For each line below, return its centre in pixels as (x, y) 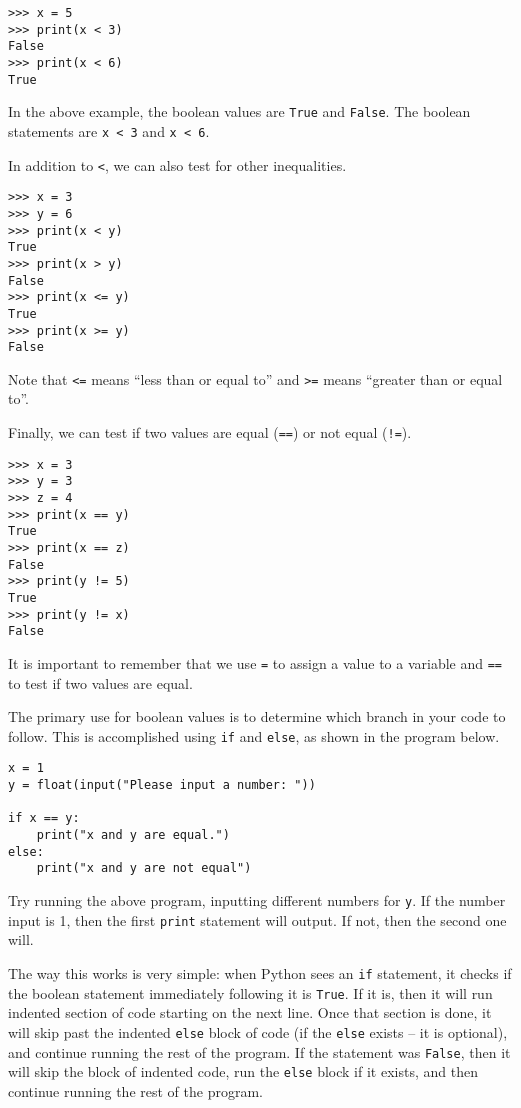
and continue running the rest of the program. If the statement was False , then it (259, 1051)
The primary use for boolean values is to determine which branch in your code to (257, 716)
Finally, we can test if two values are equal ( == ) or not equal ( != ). (210, 432)
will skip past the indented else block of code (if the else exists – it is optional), (258, 1031)
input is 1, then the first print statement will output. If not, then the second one (257, 919)
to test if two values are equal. (100, 682)
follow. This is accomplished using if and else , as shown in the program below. (254, 735)
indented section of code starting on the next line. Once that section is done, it (250, 1012)
